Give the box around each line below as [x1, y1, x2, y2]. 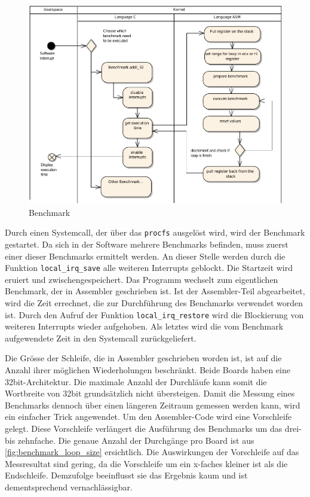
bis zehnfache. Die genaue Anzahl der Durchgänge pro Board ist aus [5, 434, 254, 446]
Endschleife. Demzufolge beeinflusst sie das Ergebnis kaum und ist [5, 469, 248, 481]
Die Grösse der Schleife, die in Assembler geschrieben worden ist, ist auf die [5, 352, 282, 364]
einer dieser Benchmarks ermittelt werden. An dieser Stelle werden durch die [5, 249, 286, 262]
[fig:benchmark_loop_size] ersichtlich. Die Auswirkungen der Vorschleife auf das [5, 446, 299, 458]
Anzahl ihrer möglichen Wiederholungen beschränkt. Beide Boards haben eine [5, 364, 290, 376]
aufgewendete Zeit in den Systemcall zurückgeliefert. [5, 331, 197, 344]
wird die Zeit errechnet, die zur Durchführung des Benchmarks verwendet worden [5, 296, 303, 309]
